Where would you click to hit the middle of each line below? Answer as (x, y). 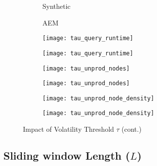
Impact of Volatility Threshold (69, 129)
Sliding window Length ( (67, 155)
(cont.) (132, 129)
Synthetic (57, 6)
